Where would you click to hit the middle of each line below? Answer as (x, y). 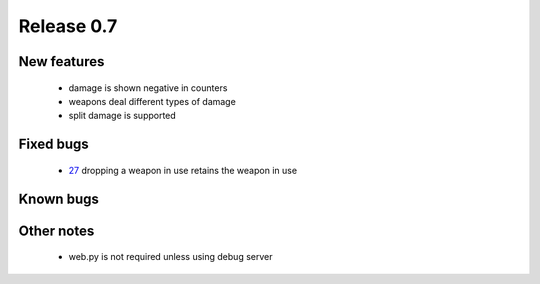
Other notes (56, 230)
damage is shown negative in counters (148, 87)
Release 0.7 (68, 26)
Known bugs (59, 198)
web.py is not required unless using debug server (170, 257)
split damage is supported (122, 116)
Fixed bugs (53, 144)
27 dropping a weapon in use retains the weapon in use (183, 170)
